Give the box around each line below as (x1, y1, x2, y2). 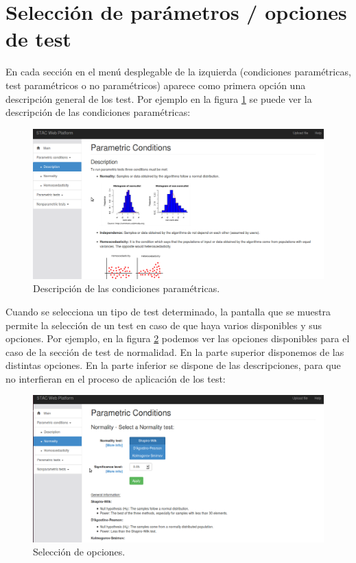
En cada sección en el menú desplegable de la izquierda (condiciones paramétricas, (5, 64, 351, 79)
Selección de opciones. (33, 544, 126, 559)
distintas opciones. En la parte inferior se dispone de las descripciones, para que (5, 358, 341, 372)
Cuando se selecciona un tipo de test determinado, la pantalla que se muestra (5, 304, 331, 318)
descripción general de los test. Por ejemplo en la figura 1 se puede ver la (5, 91, 312, 106)
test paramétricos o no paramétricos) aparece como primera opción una (5, 77, 306, 92)
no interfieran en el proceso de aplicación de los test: (5, 371, 226, 385)
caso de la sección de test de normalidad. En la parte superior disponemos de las (5, 344, 344, 359)
